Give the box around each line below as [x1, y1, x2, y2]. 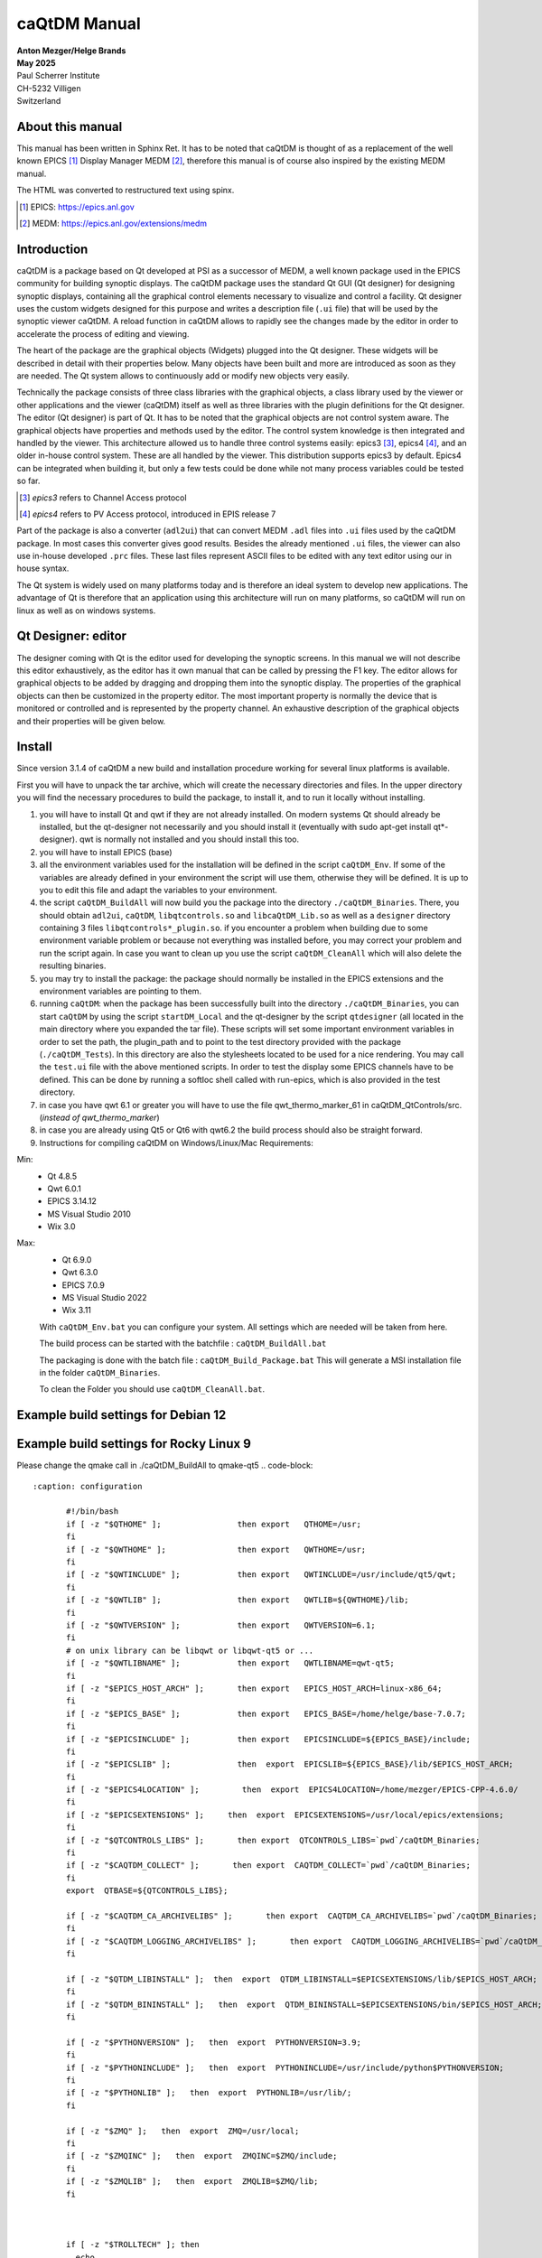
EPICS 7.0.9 [61, 1279, 106, 1291]
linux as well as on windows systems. [16, 605, 156, 616]
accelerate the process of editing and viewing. [16, 328, 190, 339]
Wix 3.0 [47, 1221, 76, 1232]
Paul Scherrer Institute [16, 70, 100, 81]
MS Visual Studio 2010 [47, 1208, 131, 1219]
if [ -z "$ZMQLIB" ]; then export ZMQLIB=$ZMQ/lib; [66, 2177, 319, 2187]
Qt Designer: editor [16, 629, 126, 644]
